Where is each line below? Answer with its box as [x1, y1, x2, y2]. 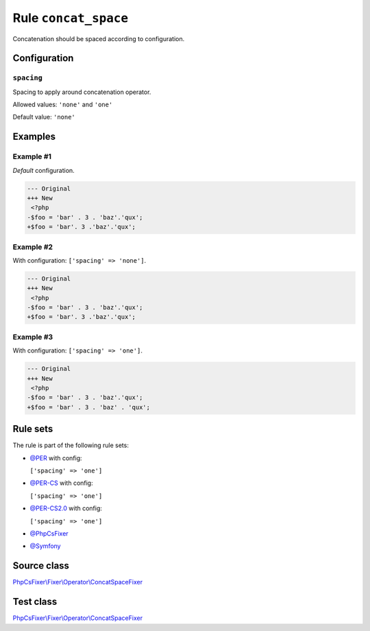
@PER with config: [29, 453, 82, 462]
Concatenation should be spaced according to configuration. [12, 34, 185, 43]
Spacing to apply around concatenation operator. [12, 88, 151, 96]
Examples [12, 131, 56, 143]
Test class [12, 596, 58, 608]
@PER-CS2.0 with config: [29, 504, 103, 512]
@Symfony [29, 542, 61, 550]
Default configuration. [12, 166, 75, 174]
